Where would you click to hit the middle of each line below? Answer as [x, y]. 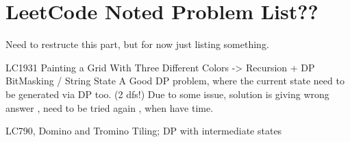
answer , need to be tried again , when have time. [110, 107]
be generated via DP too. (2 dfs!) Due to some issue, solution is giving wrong [167, 94]
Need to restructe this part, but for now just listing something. [137, 44]
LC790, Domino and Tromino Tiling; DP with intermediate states [144, 131]
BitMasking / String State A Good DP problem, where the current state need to [175, 81]
